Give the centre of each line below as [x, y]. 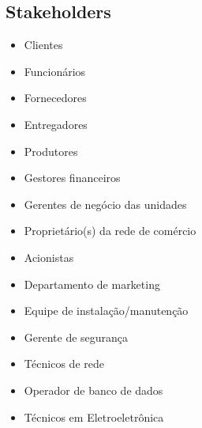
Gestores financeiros [72, 178]
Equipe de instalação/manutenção [106, 311]
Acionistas [49, 257]
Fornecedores [55, 98]
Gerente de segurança [76, 337]
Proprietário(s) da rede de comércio [110, 231]
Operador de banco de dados [94, 390]
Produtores [51, 151]
